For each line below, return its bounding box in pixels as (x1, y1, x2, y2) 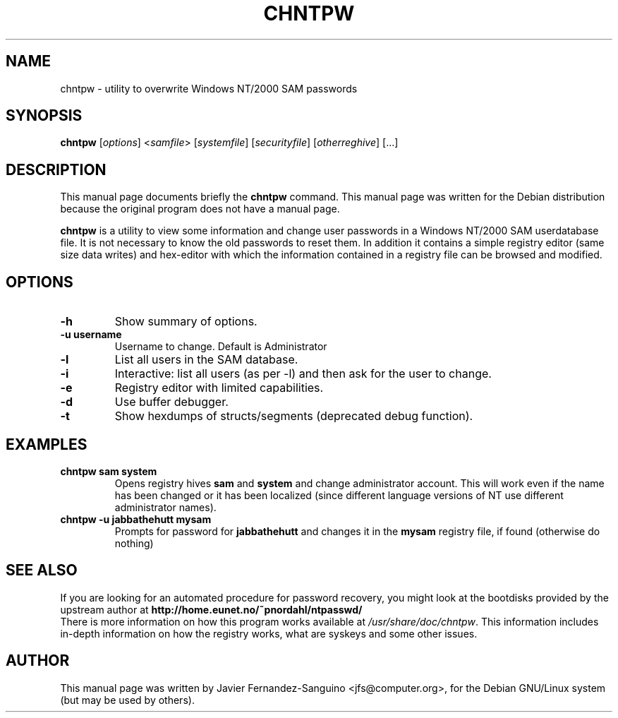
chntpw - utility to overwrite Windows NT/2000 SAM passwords (60, 82, 358, 95)
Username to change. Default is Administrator (114, 340, 327, 353)
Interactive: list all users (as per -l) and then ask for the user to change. (114, 366, 492, 381)
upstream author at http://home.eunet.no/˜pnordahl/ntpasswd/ (60, 603, 363, 616)
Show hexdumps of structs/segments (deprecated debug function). (114, 409, 473, 424)
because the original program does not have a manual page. (60, 203, 340, 215)
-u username (60, 328, 122, 341)
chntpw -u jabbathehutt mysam (60, 513, 212, 525)
